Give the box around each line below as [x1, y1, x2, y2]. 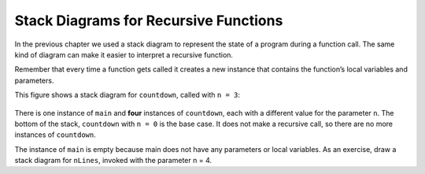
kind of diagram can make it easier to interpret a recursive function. [14, 50, 234, 59]
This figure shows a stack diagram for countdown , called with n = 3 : [14, 91, 240, 100]
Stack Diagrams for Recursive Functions [14, 12, 283, 29]
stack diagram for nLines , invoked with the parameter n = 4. [14, 156, 213, 165]
